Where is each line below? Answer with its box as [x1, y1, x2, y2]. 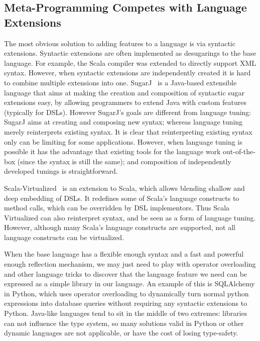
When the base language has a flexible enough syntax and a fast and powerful [4, 249, 244, 259]
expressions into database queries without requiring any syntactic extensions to [4, 298, 247, 308]
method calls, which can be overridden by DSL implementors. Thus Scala [4, 202, 230, 213]
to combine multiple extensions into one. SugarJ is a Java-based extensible [4, 77, 237, 87]
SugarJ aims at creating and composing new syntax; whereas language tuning [4, 117, 243, 127]
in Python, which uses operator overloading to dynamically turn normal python [4, 288, 249, 298]
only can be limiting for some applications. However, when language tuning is [4, 136, 242, 147]
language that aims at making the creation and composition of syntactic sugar [4, 87, 245, 97]
